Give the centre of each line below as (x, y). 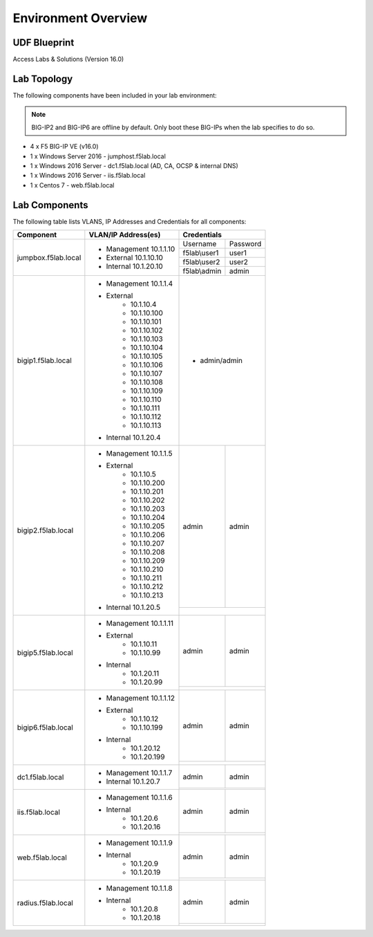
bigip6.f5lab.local (45, 727)
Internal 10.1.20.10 (135, 266)
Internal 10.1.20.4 (134, 437)
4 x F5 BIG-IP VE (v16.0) (65, 147)
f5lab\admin (202, 271)
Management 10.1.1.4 (140, 284)
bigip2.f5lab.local (45, 530)
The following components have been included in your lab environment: (115, 95)
